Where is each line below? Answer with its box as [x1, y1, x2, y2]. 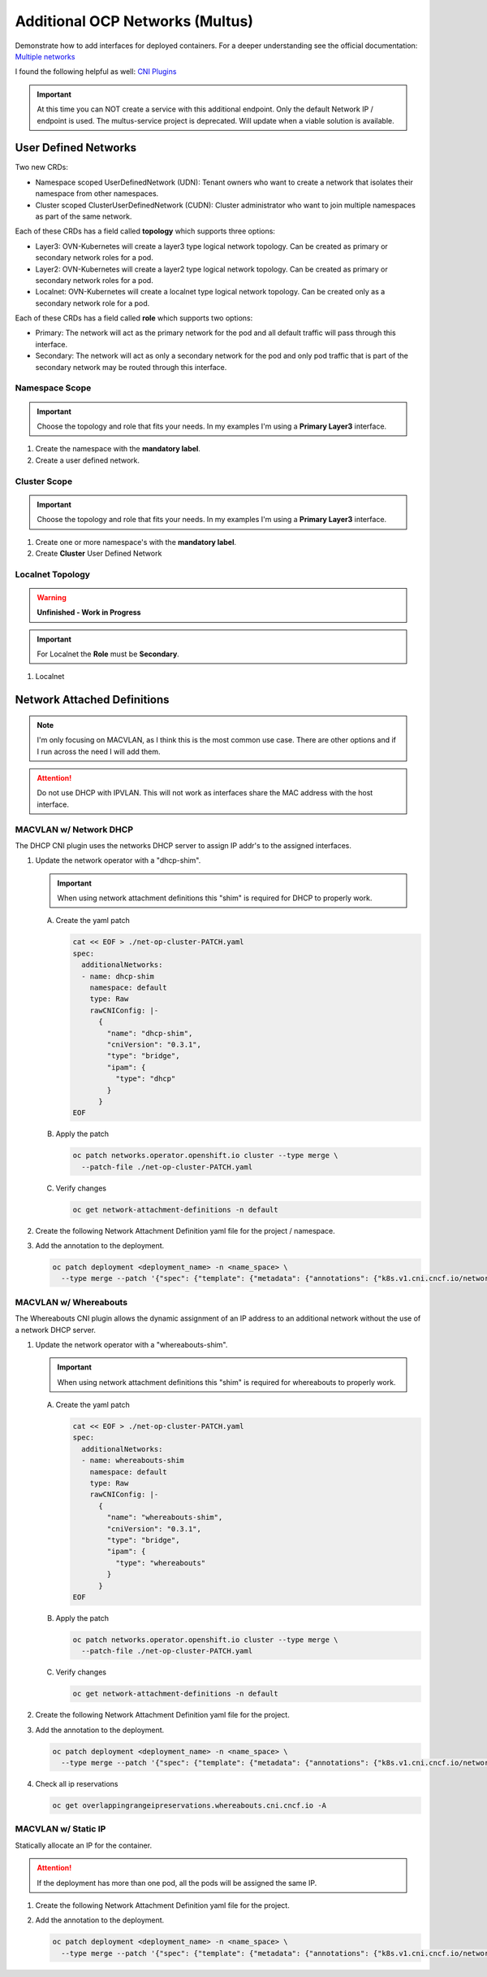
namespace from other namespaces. [35, 189, 159, 198]
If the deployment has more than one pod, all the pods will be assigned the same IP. [37, 1878, 317, 1888]
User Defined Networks [15, 141, 137, 155]
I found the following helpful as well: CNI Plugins [15, 67, 177, 76]
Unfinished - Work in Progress [37, 607, 141, 617]
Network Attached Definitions [15, 693, 170, 707]
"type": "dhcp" [114, 1074, 176, 1083]
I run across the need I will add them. [37, 747, 162, 756]
